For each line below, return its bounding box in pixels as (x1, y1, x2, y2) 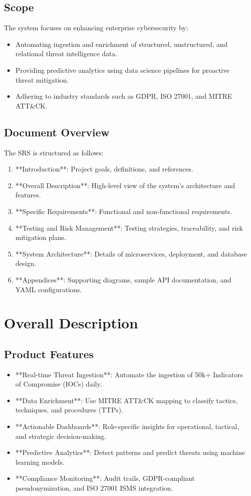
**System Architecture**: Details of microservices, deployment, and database (15, 248, 247, 259)
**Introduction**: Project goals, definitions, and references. (15, 164, 193, 174)
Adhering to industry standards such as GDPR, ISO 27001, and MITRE (15, 91, 232, 101)
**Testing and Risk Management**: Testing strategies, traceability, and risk (15, 222, 243, 233)
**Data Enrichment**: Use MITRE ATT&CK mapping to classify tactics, (15, 395, 238, 405)
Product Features (4, 346, 94, 361)
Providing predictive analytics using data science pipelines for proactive (15, 65, 230, 75)
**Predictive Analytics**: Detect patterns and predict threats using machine (15, 447, 245, 457)
